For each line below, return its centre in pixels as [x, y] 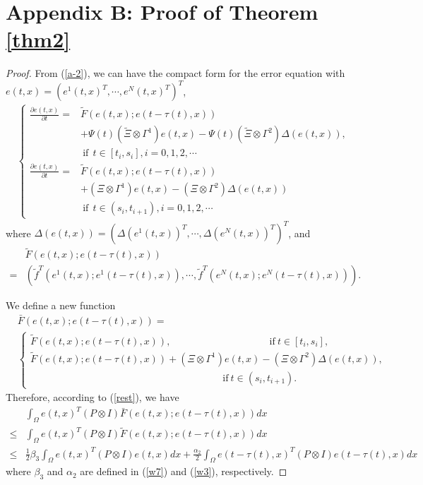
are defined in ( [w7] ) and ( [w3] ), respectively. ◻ [184, 471]
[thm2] [38, 39]
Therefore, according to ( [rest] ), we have [93, 397]
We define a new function [61, 305]
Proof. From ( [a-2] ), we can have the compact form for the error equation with [175, 73]
